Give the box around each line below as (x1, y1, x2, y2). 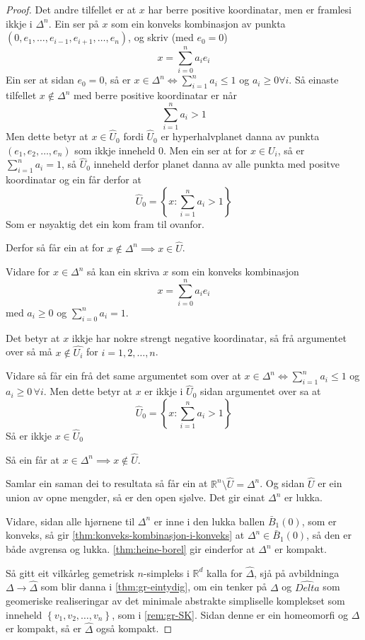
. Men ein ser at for (163, 142, 248, 157)
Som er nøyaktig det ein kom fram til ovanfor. (6, 216, 204, 231)
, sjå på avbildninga (254, 565, 340, 580)
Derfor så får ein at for (6, 240, 104, 255)
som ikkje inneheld (74, 142, 156, 157)
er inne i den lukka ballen (153, 513, 265, 528)
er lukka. (284, 490, 323, 505)
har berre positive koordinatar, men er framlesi (148, 2, 352, 16)
